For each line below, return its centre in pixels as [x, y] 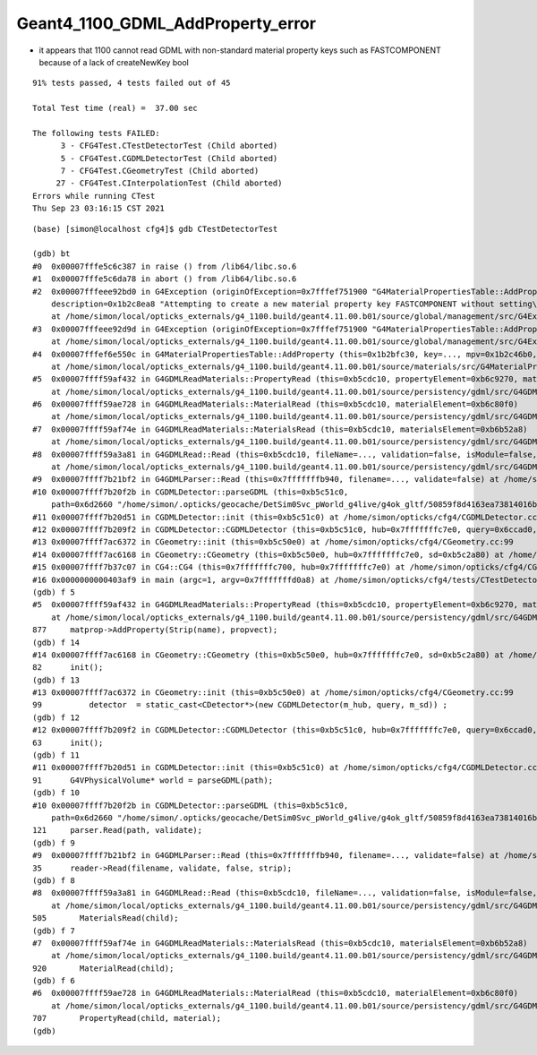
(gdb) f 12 [56, 717]
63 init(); [68, 742]
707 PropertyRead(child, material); [127, 1018]
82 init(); [68, 668]
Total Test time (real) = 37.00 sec [115, 108]
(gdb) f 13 [56, 680]
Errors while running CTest [94, 196]
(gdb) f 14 [56, 642]
